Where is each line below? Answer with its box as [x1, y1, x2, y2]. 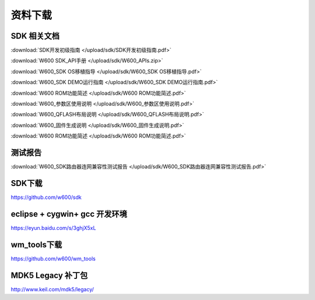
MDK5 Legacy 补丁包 [10, 270, 88, 280]
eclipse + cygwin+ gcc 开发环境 [10, 209, 128, 219]
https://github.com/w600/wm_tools [10, 255, 96, 262]
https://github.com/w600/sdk [10, 194, 82, 201]
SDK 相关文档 [10, 31, 60, 41]
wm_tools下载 [10, 240, 62, 250]
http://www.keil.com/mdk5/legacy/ [10, 285, 94, 292]
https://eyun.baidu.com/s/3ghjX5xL [10, 224, 96, 231]
